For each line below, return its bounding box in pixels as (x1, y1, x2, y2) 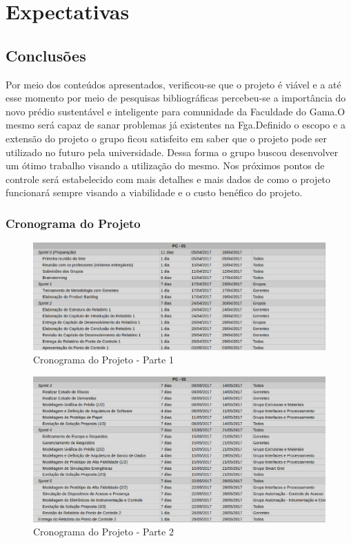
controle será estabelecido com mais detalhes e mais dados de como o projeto (6, 171, 331, 186)
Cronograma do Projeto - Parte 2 (33, 524, 174, 539)
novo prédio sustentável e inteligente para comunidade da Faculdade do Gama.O (6, 104, 345, 118)
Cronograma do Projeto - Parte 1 (33, 352, 174, 367)
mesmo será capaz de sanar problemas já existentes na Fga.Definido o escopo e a (6, 117, 345, 132)
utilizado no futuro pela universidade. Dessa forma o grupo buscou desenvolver (6, 144, 339, 159)
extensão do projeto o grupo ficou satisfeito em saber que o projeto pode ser (6, 131, 328, 145)
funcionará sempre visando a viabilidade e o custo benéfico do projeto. (6, 185, 303, 200)
